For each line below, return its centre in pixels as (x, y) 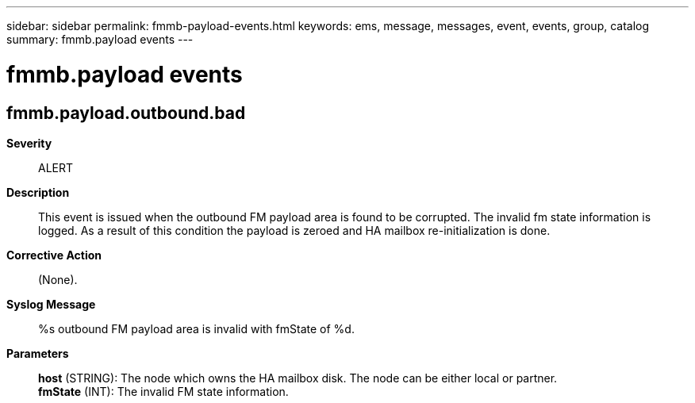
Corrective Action (54, 255)
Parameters (38, 353)
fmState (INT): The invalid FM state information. (163, 391)
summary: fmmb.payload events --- (100, 39)
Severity (29, 143)
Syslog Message (51, 304)
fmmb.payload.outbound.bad (126, 113)
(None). (58, 279)
